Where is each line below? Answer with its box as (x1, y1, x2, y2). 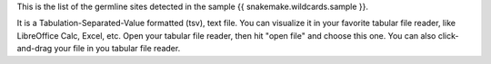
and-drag (16, 43, 53, 54)
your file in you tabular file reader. (54, 43, 181, 54)
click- (437, 30, 459, 41)
